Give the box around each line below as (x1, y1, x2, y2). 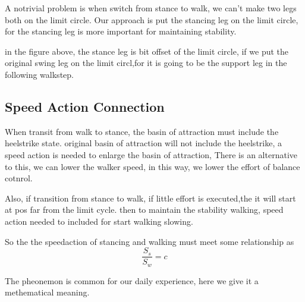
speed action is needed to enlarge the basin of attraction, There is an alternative (5, 148, 297, 161)
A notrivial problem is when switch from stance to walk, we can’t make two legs (5, 2, 297, 14)
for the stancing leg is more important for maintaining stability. (5, 25, 237, 37)
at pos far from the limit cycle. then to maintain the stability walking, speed (5, 203, 284, 216)
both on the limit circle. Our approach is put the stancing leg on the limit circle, (5, 13, 298, 26)
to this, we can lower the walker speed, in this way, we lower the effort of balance (5, 160, 300, 172)
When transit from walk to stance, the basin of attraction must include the (5, 125, 279, 137)
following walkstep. (5, 68, 74, 80)
